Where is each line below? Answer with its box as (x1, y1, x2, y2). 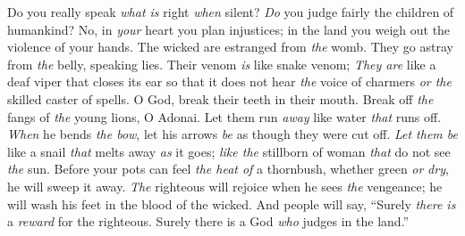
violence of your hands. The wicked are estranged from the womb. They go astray (7, 37, 453, 56)
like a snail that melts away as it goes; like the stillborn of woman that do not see (7, 142, 451, 160)
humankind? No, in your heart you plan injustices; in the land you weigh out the (7, 20, 451, 38)
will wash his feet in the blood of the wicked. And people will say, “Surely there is (7, 194, 456, 213)
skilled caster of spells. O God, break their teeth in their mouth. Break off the (7, 89, 434, 108)
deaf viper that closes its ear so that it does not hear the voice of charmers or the (7, 72, 452, 91)
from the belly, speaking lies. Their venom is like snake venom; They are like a (7, 54, 436, 73)
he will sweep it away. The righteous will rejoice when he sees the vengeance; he (7, 176, 443, 195)
